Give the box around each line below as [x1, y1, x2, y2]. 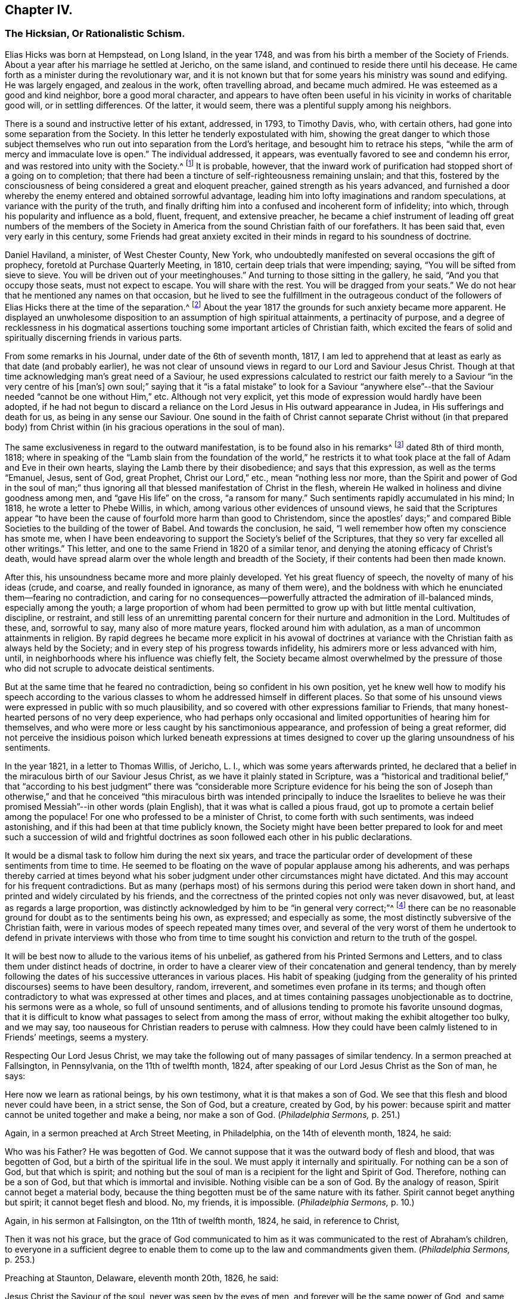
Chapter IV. [5, 2, 73, 17]
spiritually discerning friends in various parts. [5, 332, 182, 343]
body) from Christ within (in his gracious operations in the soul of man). [5, 422, 285, 433]
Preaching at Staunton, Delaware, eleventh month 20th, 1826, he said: [5, 1273, 279, 1284]
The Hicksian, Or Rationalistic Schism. [5, 27, 185, 40]
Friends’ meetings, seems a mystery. [5, 1032, 149, 1043]
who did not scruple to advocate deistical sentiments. [5, 663, 215, 673]
